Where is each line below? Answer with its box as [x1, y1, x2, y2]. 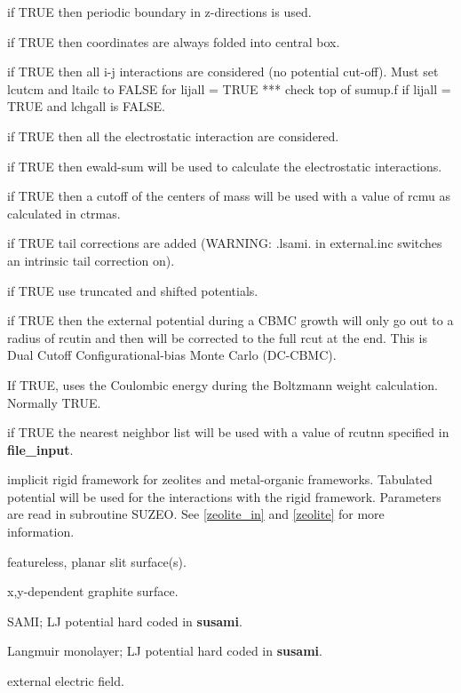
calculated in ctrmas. [7, 203, 121, 222]
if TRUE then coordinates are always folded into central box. [7, 32, 340, 51]
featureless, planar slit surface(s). [7, 552, 187, 570]
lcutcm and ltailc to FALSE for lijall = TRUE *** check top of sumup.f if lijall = [7, 79, 451, 98]
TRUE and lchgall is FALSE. [7, 97, 166, 115]
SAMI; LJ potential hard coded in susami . [7, 611, 242, 630]
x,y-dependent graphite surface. [7, 582, 179, 601]
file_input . [7, 440, 74, 458]
